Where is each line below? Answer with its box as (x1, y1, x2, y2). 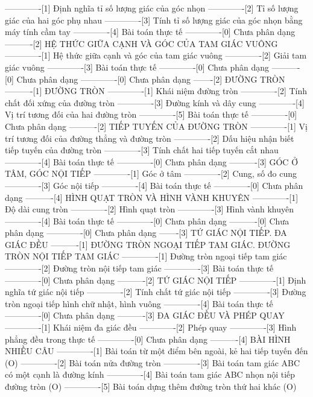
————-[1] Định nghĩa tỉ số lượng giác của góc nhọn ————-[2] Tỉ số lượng (5, 2, 299, 14)
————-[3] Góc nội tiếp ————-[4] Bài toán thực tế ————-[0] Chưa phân (5, 179, 303, 191)
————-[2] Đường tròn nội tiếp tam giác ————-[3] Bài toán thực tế (5, 262, 274, 275)
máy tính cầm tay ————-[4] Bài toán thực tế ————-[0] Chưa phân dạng (5, 25, 296, 38)
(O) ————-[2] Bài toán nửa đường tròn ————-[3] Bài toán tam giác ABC (5, 356, 300, 369)
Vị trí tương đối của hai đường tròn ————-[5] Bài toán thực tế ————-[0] (5, 108, 297, 121)
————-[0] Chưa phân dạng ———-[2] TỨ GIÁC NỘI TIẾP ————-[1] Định (5, 273, 306, 286)
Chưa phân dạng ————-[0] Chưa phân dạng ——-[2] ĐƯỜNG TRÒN (16, 72, 285, 85)
